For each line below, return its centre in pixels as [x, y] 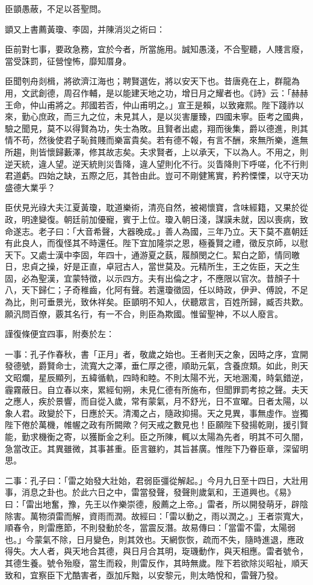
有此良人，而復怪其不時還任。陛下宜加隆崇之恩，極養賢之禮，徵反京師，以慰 [156, 243]
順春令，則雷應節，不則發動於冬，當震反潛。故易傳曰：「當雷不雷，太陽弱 [150, 528]
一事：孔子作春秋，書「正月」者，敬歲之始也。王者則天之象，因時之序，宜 [152, 354]
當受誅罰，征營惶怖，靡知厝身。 [68, 60]
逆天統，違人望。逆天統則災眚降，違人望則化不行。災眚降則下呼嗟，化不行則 [156, 163]
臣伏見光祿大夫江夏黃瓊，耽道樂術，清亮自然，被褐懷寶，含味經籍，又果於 [152, 207]
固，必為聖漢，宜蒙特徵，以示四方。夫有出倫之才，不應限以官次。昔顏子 [148, 278]
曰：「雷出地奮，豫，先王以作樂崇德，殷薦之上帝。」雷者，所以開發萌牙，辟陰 [156, 503]
